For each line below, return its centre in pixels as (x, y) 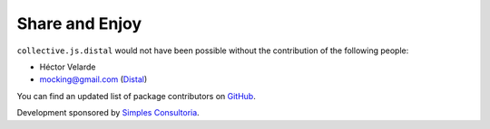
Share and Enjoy (79, 23)
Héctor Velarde (68, 67)
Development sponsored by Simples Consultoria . (108, 113)
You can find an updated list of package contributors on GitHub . (136, 96)
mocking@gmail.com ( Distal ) (93, 79)
